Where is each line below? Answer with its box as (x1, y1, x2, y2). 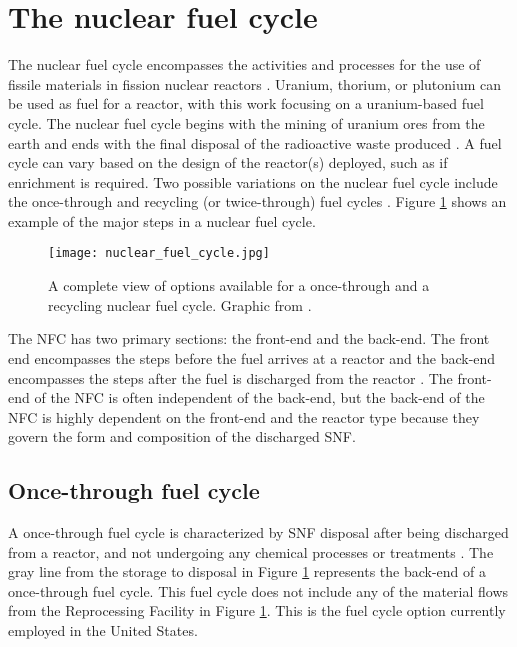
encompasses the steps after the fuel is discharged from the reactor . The (8, 367, 453, 388)
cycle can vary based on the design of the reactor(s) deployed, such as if (8, 152, 448, 173)
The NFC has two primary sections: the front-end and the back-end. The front (8, 328, 490, 349)
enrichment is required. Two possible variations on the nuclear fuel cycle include (8, 171, 498, 192)
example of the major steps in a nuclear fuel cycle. (8, 210, 316, 231)
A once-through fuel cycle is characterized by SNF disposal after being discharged (8, 522, 509, 543)
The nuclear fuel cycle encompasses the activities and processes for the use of (8, 54, 481, 75)
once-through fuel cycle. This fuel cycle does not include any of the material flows (8, 580, 509, 601)
